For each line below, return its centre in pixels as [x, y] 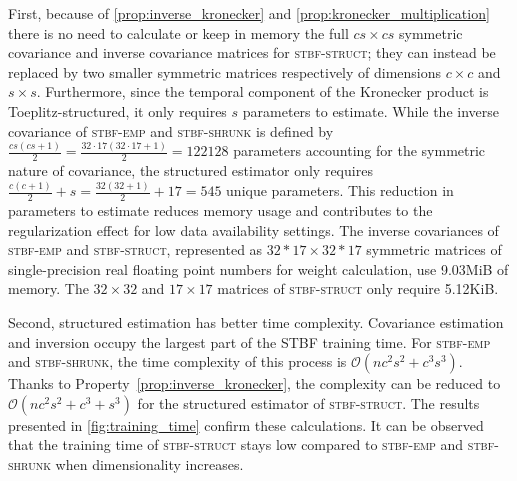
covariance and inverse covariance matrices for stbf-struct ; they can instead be [252, 52]
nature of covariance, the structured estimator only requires [190, 170]
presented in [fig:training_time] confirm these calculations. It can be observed [246, 424]
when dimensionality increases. [149, 463]
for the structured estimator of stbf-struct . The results [308, 402]
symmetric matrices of [434, 249]
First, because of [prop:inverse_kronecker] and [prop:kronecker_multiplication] [249, 13]
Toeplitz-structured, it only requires [117, 110]
